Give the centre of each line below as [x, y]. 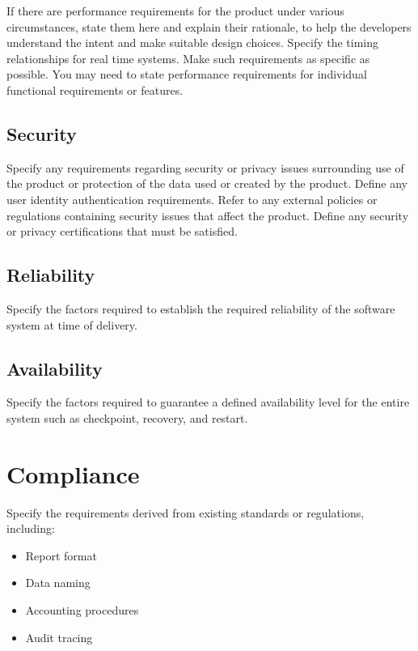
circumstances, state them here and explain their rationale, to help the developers [209, 26]
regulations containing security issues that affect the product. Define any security [208, 215]
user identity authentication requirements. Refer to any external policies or [192, 199]
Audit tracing [59, 637]
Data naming [58, 583]
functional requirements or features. [95, 89]
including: [31, 528]
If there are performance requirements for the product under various [175, 11]
